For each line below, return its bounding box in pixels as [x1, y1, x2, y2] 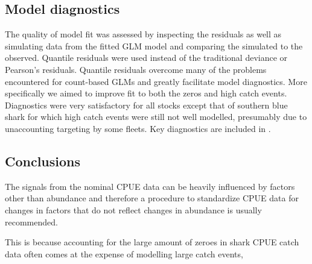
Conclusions [5, 151, 81, 170]
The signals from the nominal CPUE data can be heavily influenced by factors [5, 180, 295, 192]
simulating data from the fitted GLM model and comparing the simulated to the [5, 39, 303, 52]
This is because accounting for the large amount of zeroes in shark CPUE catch [5, 236, 299, 248]
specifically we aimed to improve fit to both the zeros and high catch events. [5, 87, 287, 99]
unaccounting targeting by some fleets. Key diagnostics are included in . [5, 122, 271, 134]
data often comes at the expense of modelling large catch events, [5, 247, 243, 260]
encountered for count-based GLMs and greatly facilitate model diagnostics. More [5, 75, 307, 87]
